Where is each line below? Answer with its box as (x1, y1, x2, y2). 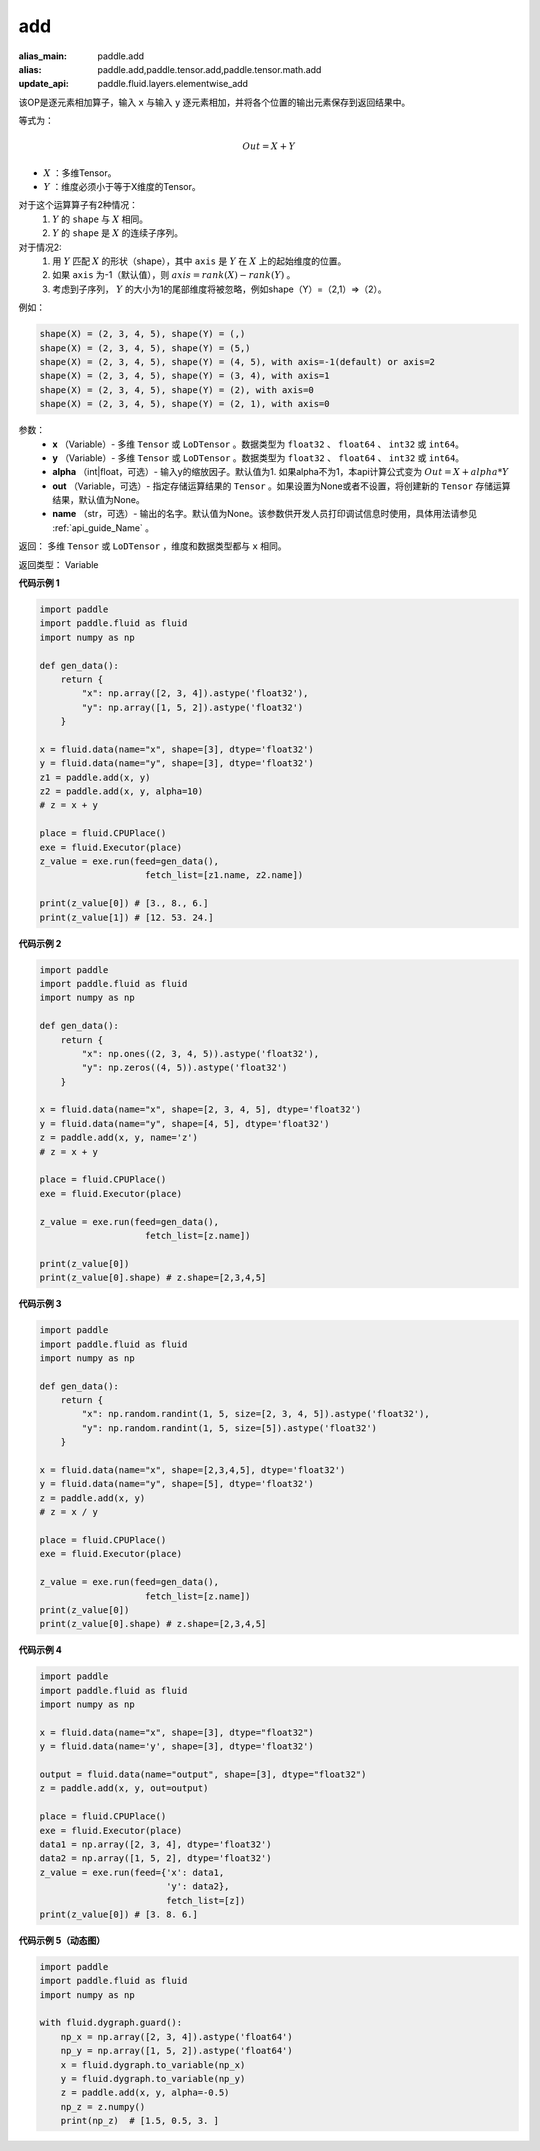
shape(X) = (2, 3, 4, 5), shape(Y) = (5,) (39, 342, 251, 354)
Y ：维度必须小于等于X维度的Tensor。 (43, 181, 201, 193)
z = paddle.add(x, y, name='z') (39, 1132, 199, 1144)
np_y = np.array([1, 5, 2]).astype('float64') (60, 2045, 294, 2057)
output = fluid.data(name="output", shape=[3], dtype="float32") (39, 1769, 367, 1780)
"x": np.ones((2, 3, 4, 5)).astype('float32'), (81, 1048, 320, 1059)
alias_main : (18, 50, 67, 62)
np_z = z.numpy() (60, 2101, 146, 2112)
